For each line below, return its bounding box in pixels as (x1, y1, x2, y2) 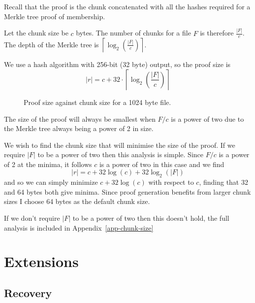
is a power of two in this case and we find (99, 159, 224, 169)
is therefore (200, 28, 234, 38)
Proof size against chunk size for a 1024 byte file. (24, 97, 171, 107)
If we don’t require (4, 213, 60, 223)
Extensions (4, 251, 79, 271)
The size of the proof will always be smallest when (4, 113, 156, 124)
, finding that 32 (199, 177, 248, 187)
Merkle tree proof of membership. (4, 11, 105, 21)
